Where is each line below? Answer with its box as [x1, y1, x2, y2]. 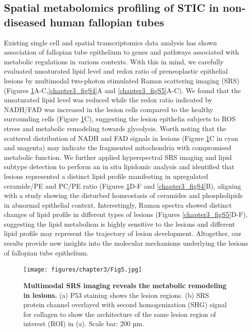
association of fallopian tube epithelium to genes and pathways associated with [4, 47, 239, 57]
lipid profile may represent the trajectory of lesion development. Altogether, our [4, 228, 242, 238]
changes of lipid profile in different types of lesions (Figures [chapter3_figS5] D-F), [4, 209, 248, 219]
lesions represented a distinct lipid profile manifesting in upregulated [4, 171, 208, 181]
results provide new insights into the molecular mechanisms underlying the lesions [4, 238, 248, 248]
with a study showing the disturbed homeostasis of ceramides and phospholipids [4, 190, 243, 200]
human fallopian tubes [50, 14, 164, 29]
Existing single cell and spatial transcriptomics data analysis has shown [4, 37, 217, 47]
